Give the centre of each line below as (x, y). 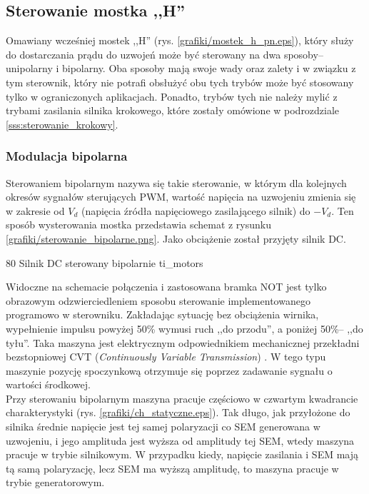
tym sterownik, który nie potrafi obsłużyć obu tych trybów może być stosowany (180, 82)
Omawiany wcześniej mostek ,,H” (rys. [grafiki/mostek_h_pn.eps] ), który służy (180, 40)
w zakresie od (35, 210)
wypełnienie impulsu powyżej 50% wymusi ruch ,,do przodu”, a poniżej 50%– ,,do (184, 328)
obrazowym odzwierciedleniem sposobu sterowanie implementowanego (158, 300)
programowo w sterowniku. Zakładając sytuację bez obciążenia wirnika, (162, 314)
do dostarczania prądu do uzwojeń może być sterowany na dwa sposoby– (165, 54)
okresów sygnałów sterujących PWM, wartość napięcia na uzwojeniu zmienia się (181, 197)
